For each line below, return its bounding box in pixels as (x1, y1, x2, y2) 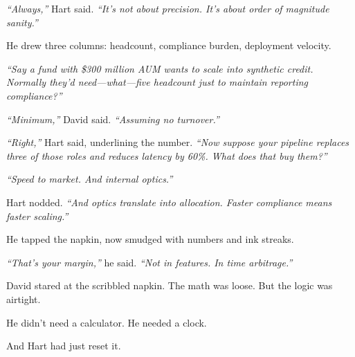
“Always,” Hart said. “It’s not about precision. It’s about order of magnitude (6, 1, 329, 15)
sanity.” (6, 15, 38, 29)
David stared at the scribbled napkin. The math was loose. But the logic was (6, 278, 333, 293)
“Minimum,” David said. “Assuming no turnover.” (6, 111, 219, 126)
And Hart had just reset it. (6, 338, 121, 353)
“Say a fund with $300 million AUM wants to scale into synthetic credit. (6, 61, 313, 75)
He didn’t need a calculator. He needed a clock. (6, 315, 207, 329)
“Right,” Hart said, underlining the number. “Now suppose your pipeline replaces (6, 135, 349, 149)
